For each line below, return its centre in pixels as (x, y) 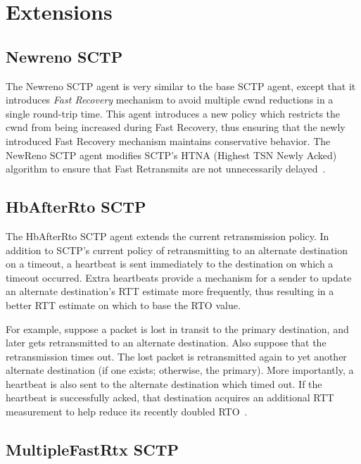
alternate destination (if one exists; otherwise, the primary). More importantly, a (180, 370)
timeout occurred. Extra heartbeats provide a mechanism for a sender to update (179, 277)
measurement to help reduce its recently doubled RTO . (127, 412)
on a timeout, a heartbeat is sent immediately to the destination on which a (170, 264)
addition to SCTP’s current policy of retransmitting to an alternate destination (177, 250)
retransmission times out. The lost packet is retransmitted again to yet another (176, 356)
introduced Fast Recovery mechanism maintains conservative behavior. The (168, 140)
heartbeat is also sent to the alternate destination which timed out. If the (164, 383)
